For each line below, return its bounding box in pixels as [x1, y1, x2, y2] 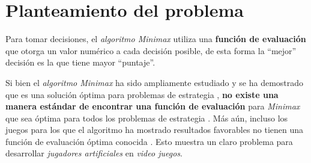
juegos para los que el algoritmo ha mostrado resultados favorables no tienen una [5, 123, 304, 136]
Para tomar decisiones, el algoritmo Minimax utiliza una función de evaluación [5, 32, 306, 45]
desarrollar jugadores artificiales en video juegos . [5, 147, 183, 159]
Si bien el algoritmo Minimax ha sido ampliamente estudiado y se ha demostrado [5, 76, 304, 88]
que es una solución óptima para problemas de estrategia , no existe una [5, 88, 279, 100]
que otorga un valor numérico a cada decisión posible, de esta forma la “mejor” [5, 44, 297, 57]
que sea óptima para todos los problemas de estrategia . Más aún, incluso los [5, 111, 288, 124]
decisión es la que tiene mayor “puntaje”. [5, 56, 155, 69]
